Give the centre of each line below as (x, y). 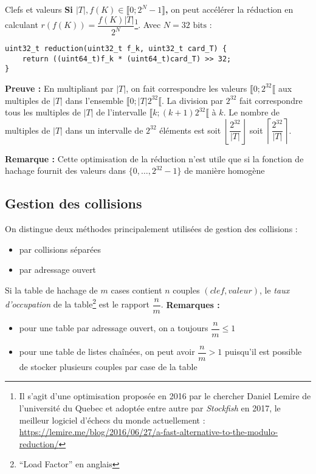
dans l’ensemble (94, 100)
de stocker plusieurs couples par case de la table (108, 366)
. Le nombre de (252, 112)
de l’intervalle (121, 112)
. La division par (193, 100)
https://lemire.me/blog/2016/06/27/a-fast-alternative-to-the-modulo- (149, 432)
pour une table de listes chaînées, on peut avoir (107, 352)
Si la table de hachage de (51, 290)
